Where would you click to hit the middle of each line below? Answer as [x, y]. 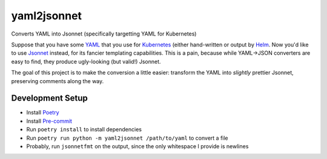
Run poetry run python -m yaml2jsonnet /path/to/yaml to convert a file [127, 138]
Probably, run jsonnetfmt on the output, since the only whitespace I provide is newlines [137, 146]
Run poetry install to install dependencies [84, 129]
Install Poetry [43, 113]
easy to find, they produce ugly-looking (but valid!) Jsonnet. [86, 61]
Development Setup [49, 98]
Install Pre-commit [49, 121]
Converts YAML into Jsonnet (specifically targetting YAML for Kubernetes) [104, 34]
